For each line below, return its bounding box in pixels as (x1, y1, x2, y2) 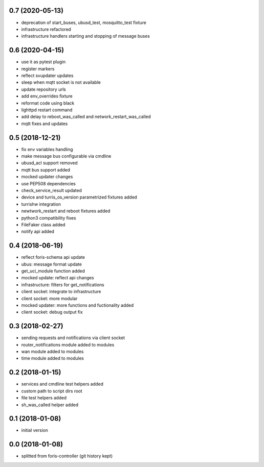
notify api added (21, 228, 55, 235)
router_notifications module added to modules (21, 342, 114, 347)
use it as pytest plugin (21, 59, 66, 65)
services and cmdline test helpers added (21, 381, 104, 387)
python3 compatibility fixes (21, 215, 76, 221)
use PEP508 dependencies (21, 180, 76, 186)
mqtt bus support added (21, 167, 70, 172)
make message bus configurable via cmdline (21, 153, 111, 159)
